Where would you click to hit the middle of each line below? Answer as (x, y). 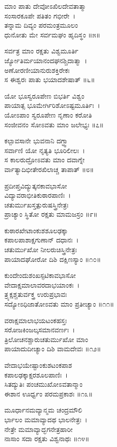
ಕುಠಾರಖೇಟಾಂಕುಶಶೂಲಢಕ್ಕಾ (36, 230)
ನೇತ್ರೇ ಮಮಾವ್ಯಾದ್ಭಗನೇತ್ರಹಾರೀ (39, 429)
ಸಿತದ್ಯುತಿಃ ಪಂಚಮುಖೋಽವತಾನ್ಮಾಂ (44, 384)
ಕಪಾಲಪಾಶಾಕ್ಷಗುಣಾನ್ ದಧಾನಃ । (42, 240)
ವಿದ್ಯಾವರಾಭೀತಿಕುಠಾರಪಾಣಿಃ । (38, 195)
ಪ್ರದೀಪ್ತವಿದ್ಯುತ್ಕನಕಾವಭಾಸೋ (36, 185)
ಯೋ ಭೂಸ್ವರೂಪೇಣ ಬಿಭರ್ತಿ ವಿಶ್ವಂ (44, 95)
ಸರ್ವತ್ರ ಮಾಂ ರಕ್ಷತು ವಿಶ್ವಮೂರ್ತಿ (42, 51)
